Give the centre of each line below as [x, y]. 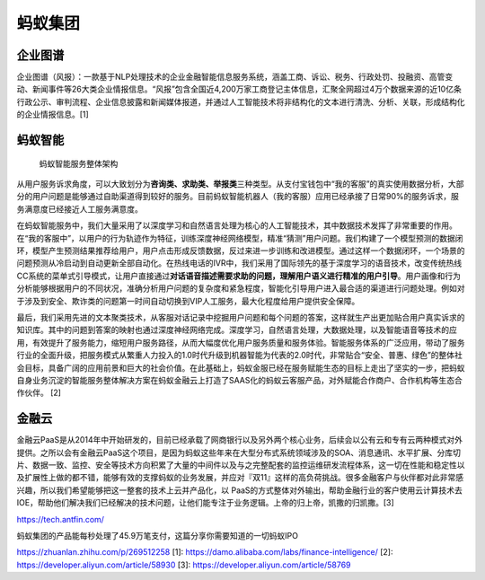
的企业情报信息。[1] [53, 114]
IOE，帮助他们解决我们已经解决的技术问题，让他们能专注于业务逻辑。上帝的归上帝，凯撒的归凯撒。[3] [205, 503]
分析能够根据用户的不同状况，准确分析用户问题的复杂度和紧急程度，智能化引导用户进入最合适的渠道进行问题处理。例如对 [241, 288]
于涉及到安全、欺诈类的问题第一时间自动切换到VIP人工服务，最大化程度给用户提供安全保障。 [188, 301]
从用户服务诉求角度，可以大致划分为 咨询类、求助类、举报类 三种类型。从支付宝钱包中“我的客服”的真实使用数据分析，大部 [240, 184]
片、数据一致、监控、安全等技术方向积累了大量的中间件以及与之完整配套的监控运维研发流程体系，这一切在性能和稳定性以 [241, 465]
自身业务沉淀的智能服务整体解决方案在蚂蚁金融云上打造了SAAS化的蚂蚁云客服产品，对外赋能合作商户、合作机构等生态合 [239, 380]
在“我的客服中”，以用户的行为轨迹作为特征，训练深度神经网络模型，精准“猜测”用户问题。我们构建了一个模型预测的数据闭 [240, 238]
